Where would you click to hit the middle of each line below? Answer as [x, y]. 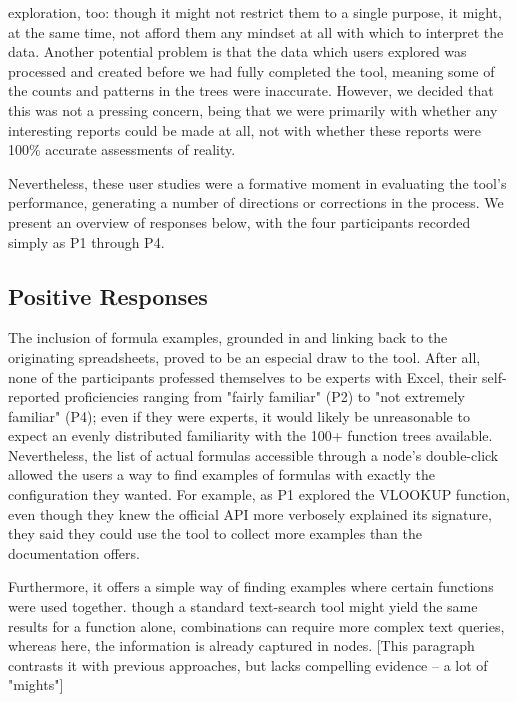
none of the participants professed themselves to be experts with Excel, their [243, 376]
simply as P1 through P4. [86, 241]
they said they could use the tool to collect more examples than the [215, 533]
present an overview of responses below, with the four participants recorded [239, 221]
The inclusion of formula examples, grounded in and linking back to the [228, 337]
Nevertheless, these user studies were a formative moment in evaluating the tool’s [257, 182]
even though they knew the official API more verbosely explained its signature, [250, 513]
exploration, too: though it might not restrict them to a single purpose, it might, [255, 12]
